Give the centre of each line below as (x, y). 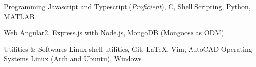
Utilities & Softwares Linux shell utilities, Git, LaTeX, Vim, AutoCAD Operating (128, 49)
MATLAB (19, 16)
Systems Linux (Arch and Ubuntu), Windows (73, 58)
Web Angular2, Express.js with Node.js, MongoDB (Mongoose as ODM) (114, 33)
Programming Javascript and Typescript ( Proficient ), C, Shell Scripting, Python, (127, 6)
